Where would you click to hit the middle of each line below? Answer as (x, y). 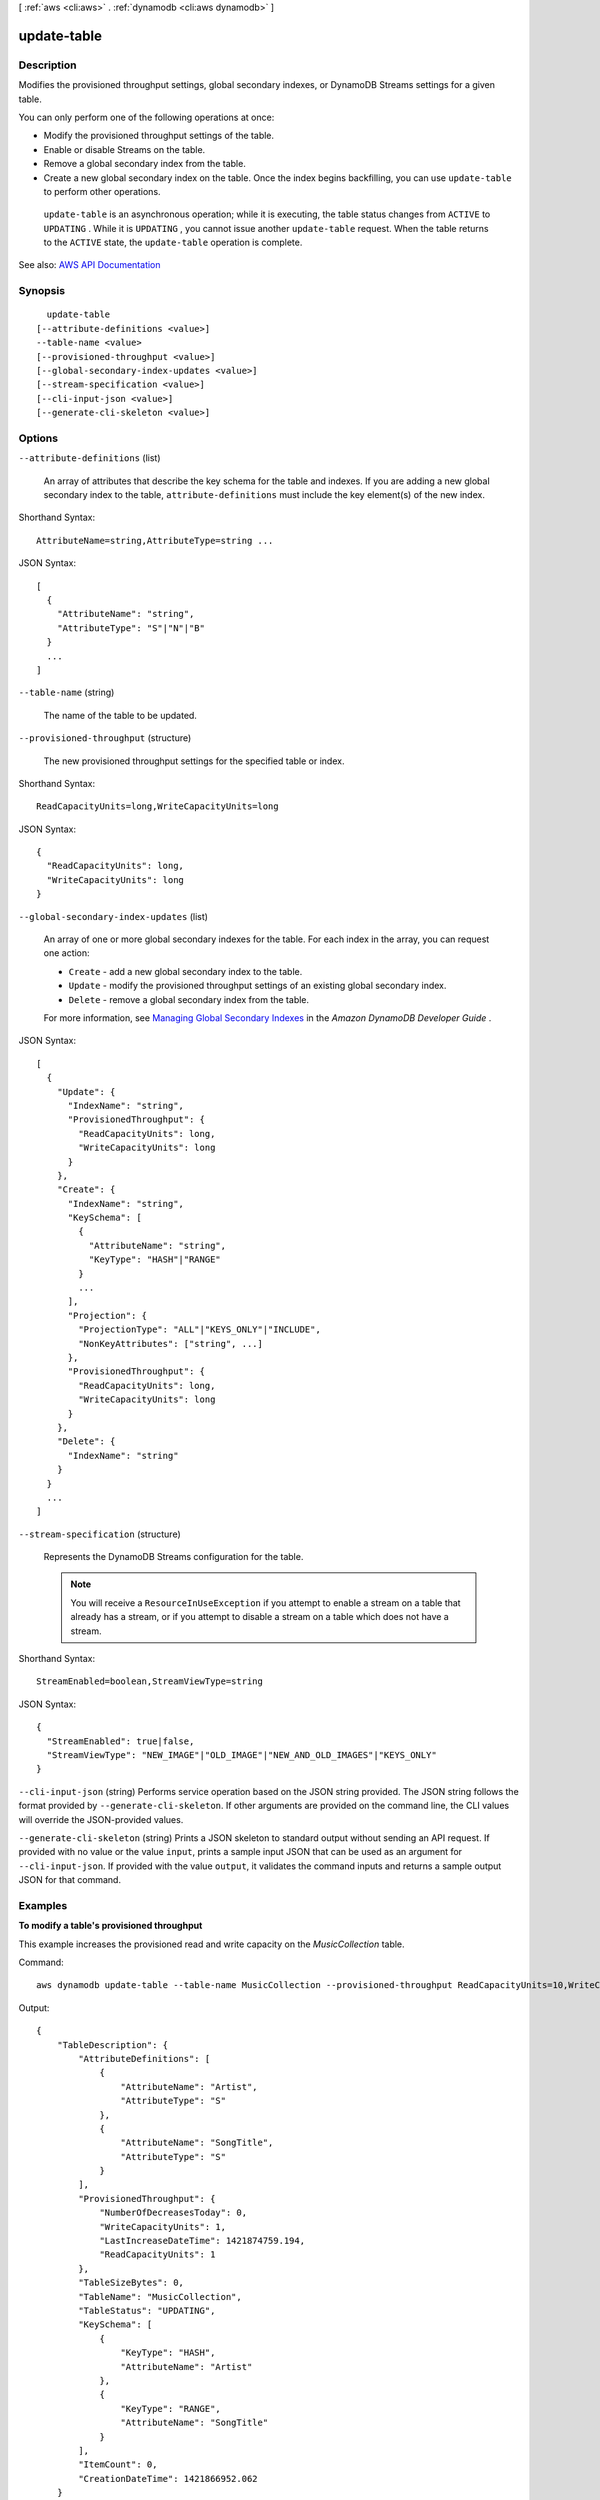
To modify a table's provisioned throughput (110, 1926)
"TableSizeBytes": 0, (131, 2283)
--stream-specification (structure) (100, 1534)
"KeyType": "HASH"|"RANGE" (155, 1259)
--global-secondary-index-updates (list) (113, 916)
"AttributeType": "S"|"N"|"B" (130, 628)
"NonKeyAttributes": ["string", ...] (171, 1343)
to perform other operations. (102, 191)
